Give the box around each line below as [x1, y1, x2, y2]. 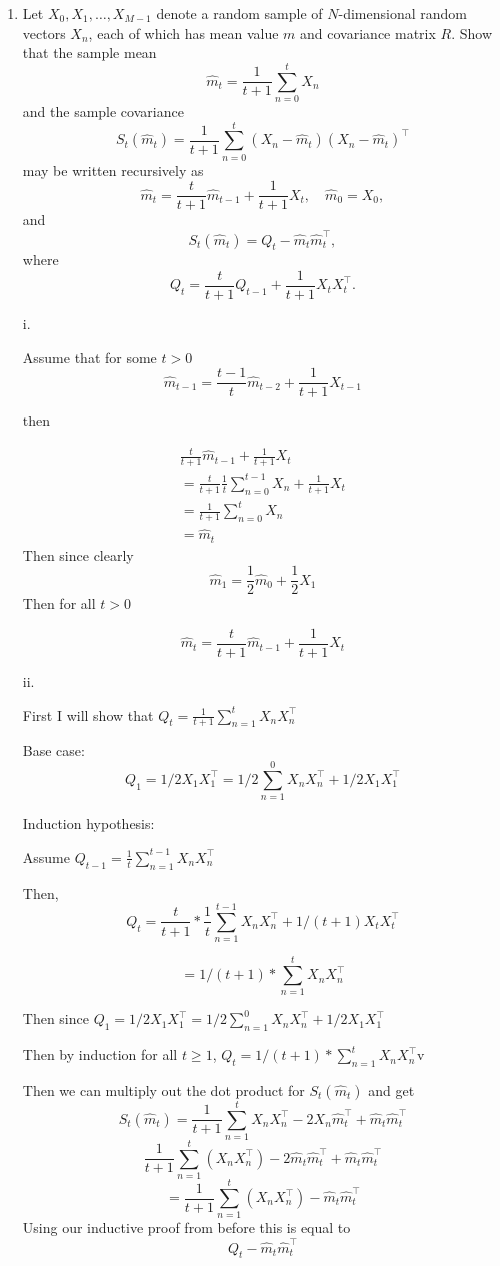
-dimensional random [338, 3, 467, 23]
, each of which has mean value [88, 22, 279, 43]
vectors [22, 22, 66, 43]
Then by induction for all [22, 1044, 178, 1065]
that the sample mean [22, 42, 157, 63]
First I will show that [22, 704, 154, 725]
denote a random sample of [156, 3, 323, 23]
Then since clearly [22, 544, 134, 565]
